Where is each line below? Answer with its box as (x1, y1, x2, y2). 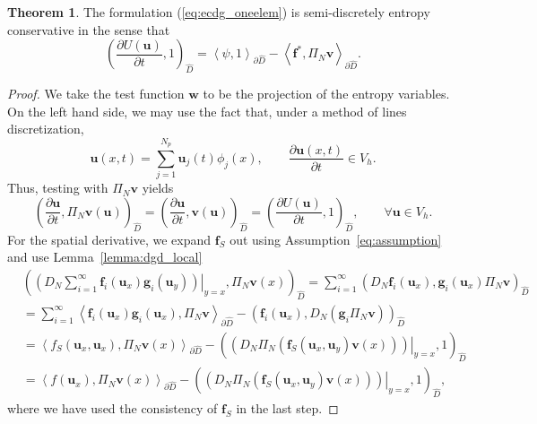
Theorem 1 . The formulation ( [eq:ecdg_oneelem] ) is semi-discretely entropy (7, 3, 430, 21)
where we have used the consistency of (7, 399, 218, 418)
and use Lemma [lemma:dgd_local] (7, 247, 203, 266)
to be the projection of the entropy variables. (203, 83, 450, 102)
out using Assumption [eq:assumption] (230, 229, 442, 248)
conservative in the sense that (7, 20, 170, 39)
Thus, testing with (7, 178, 108, 197)
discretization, (7, 119, 84, 138)
